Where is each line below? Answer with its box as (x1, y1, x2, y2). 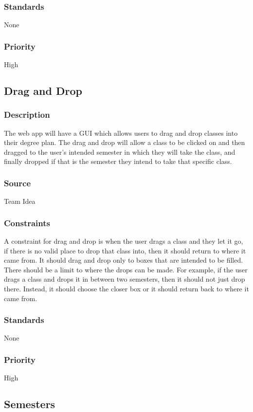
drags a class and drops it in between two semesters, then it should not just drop (4, 274, 245, 284)
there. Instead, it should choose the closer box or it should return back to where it (4, 284, 249, 293)
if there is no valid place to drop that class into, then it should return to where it (4, 245, 246, 255)
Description (4, 108, 50, 121)
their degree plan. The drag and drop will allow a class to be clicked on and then (4, 137, 245, 147)
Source (4, 177, 31, 189)
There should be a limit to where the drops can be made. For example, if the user (4, 264, 248, 274)
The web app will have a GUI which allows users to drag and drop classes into (4, 127, 238, 138)
